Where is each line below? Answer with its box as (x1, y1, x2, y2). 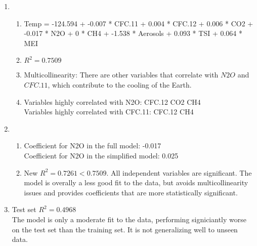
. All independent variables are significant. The (106, 167, 252, 178)
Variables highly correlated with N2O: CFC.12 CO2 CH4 (24, 96, 201, 107)
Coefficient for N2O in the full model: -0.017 (24, 140, 161, 151)
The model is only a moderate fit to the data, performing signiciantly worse (12, 214, 246, 224)
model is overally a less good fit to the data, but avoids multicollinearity (24, 177, 248, 188)
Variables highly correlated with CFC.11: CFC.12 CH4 (24, 106, 194, 117)
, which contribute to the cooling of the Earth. (48, 79, 192, 90)
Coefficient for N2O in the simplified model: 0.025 (24, 150, 179, 160)
